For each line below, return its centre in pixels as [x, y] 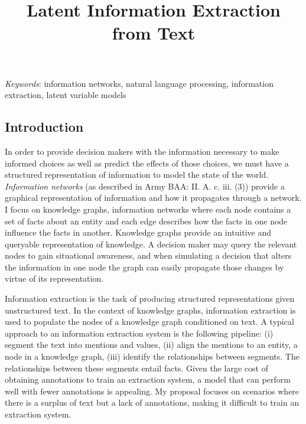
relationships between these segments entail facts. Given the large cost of [136, 368]
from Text [154, 33]
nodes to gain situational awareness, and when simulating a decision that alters [148, 255]
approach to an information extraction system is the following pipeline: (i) [139, 333]
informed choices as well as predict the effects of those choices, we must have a [147, 163]
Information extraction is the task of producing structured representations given [150, 299]
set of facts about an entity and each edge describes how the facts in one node [146, 221]
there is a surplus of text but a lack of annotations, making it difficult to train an [152, 402]
